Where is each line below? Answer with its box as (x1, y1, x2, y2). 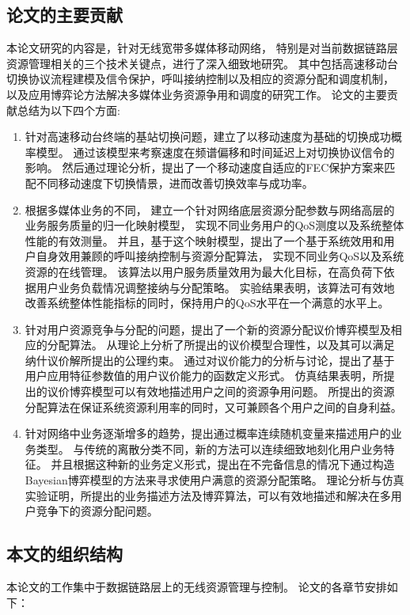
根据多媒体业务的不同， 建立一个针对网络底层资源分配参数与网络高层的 (25, 201, 395, 218)
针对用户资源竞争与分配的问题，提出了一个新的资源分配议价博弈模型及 (25, 321, 391, 337)
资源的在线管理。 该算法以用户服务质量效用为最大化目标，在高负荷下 (25, 263, 384, 279)
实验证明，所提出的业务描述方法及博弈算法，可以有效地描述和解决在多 (25, 487, 391, 503)
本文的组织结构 (6, 541, 123, 566)
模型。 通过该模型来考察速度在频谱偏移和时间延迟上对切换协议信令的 (36, 143, 395, 160)
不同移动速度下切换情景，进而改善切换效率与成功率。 (36, 174, 313, 191)
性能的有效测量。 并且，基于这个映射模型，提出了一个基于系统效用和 (25, 232, 384, 249)
